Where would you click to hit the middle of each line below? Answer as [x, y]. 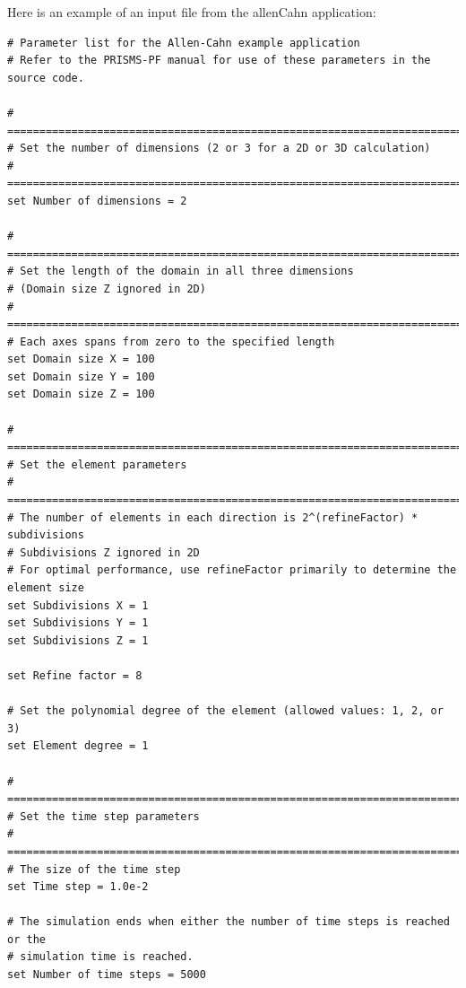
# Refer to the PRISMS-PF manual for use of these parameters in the [219, 61]
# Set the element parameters [97, 464]
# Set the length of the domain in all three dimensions [181, 271]
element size [46, 588]
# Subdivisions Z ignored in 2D [104, 552]
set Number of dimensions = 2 [97, 201]
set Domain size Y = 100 [81, 376]
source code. [46, 78]
